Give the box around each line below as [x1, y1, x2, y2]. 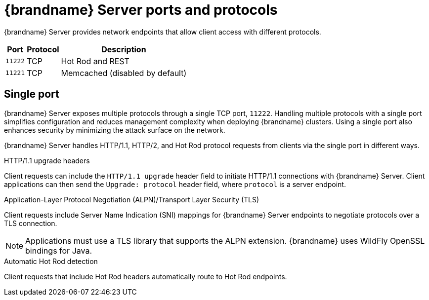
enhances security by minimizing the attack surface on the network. [4, 125, 225, 134]
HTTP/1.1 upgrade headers [4, 156, 90, 165]
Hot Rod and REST [61, 56, 129, 66]
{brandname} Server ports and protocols [4, 1, 278, 18]
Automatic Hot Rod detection [4, 257, 98, 265]
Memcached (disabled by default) [61, 68, 187, 78]
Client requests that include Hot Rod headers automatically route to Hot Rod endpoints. [4, 272, 287, 281]
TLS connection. [4, 219, 57, 227]
